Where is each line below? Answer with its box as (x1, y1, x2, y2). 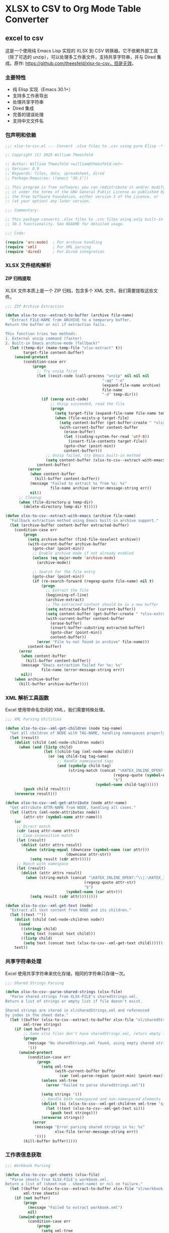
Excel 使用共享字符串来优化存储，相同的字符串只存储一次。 (5, 970, 128, 976)
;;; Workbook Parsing (5, 1163, 51, 1168)
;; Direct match (16, 824, 51, 829)
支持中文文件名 (12, 118, 44, 124)
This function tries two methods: (5, 332, 78, 337)
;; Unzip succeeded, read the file (50, 401, 125, 406)
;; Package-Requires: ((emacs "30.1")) (5, 176, 89, 181)
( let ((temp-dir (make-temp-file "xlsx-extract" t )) (10, 345, 123, 350)
